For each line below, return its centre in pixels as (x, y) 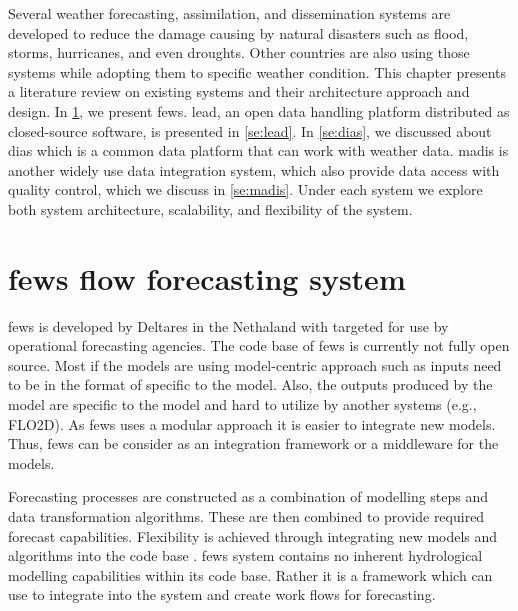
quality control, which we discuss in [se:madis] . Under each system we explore (245, 189)
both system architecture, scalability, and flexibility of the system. (210, 208)
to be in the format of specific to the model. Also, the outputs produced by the (250, 384)
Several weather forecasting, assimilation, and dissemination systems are (229, 13)
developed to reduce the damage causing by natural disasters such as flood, (238, 32)
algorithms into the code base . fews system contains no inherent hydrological (245, 555)
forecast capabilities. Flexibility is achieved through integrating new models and (253, 535)
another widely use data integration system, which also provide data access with (254, 169)
